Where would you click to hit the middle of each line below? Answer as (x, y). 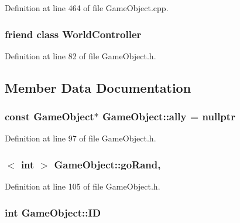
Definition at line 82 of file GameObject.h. (80, 55)
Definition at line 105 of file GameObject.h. (83, 186)
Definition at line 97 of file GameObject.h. (80, 138)
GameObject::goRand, (107, 164)
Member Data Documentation (98, 87)
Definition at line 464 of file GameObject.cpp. (87, 8)
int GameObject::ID (53, 212)
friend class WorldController (73, 34)
